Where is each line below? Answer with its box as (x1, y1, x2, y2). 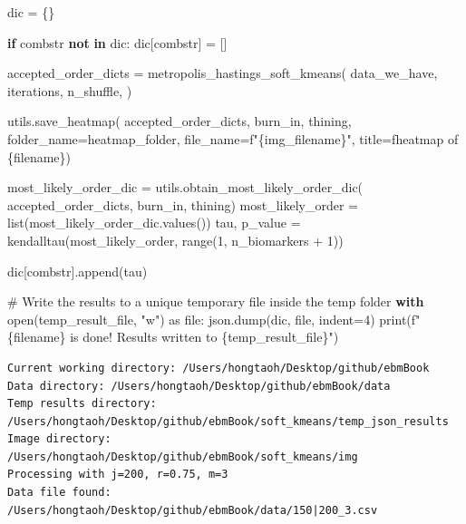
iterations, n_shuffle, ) (7, 81, 132, 100)
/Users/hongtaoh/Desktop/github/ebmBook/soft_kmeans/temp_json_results (7, 414, 449, 428)
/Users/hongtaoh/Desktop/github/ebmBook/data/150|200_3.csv (7, 503, 378, 517)
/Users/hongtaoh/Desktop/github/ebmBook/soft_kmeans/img (7, 450, 358, 463)
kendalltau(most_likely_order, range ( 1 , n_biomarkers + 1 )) (7, 230, 344, 249)
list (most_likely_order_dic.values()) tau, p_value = (7, 213, 301, 232)
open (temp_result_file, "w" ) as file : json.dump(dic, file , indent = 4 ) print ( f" (7, 309, 421, 328)
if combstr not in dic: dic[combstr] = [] (7, 33, 228, 52)
